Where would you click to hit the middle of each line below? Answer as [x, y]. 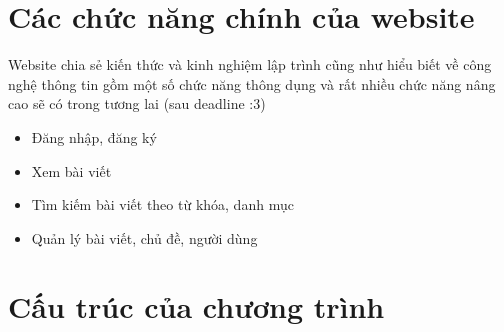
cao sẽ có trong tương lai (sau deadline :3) [137, 103]
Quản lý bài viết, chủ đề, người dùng [144, 237]
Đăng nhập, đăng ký [94, 136]
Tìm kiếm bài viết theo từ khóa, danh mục [162, 204]
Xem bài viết [71, 170]
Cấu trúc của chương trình [196, 306]
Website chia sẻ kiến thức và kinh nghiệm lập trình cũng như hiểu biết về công [250, 64]
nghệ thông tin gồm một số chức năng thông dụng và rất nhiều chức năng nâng [252, 83]
